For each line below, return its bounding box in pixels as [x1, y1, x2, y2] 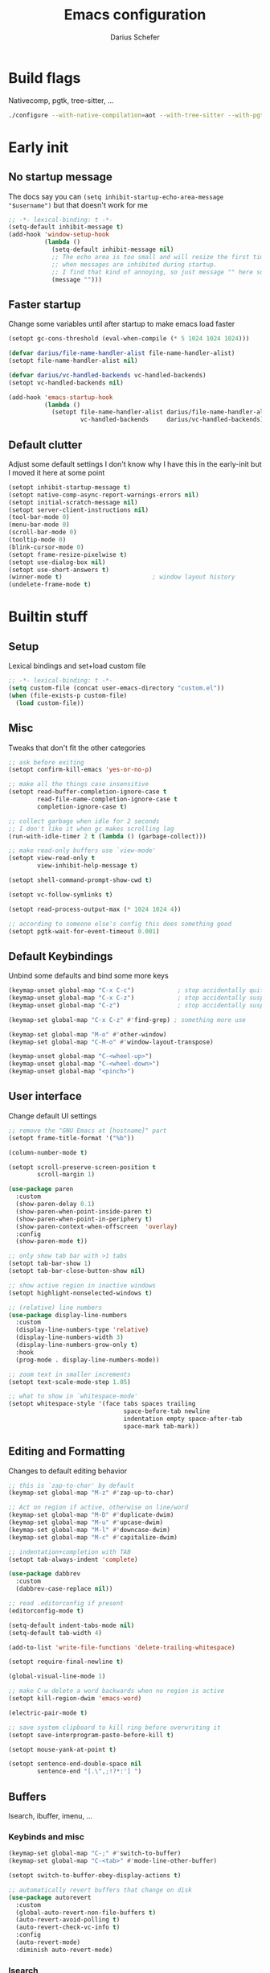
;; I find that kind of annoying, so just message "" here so [51, 268, 264, 276]
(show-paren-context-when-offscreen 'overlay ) [15, 1222, 178, 1230]
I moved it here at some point [8, 468, 105, 477]
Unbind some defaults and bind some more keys [8, 971, 169, 981]
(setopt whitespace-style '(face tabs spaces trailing [8, 1400, 196, 1408]
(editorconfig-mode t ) [8, 1607, 84, 1615]
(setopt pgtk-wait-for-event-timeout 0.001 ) [8, 927, 160, 935]
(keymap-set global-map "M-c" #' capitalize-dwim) [8, 1533, 178, 1542]
